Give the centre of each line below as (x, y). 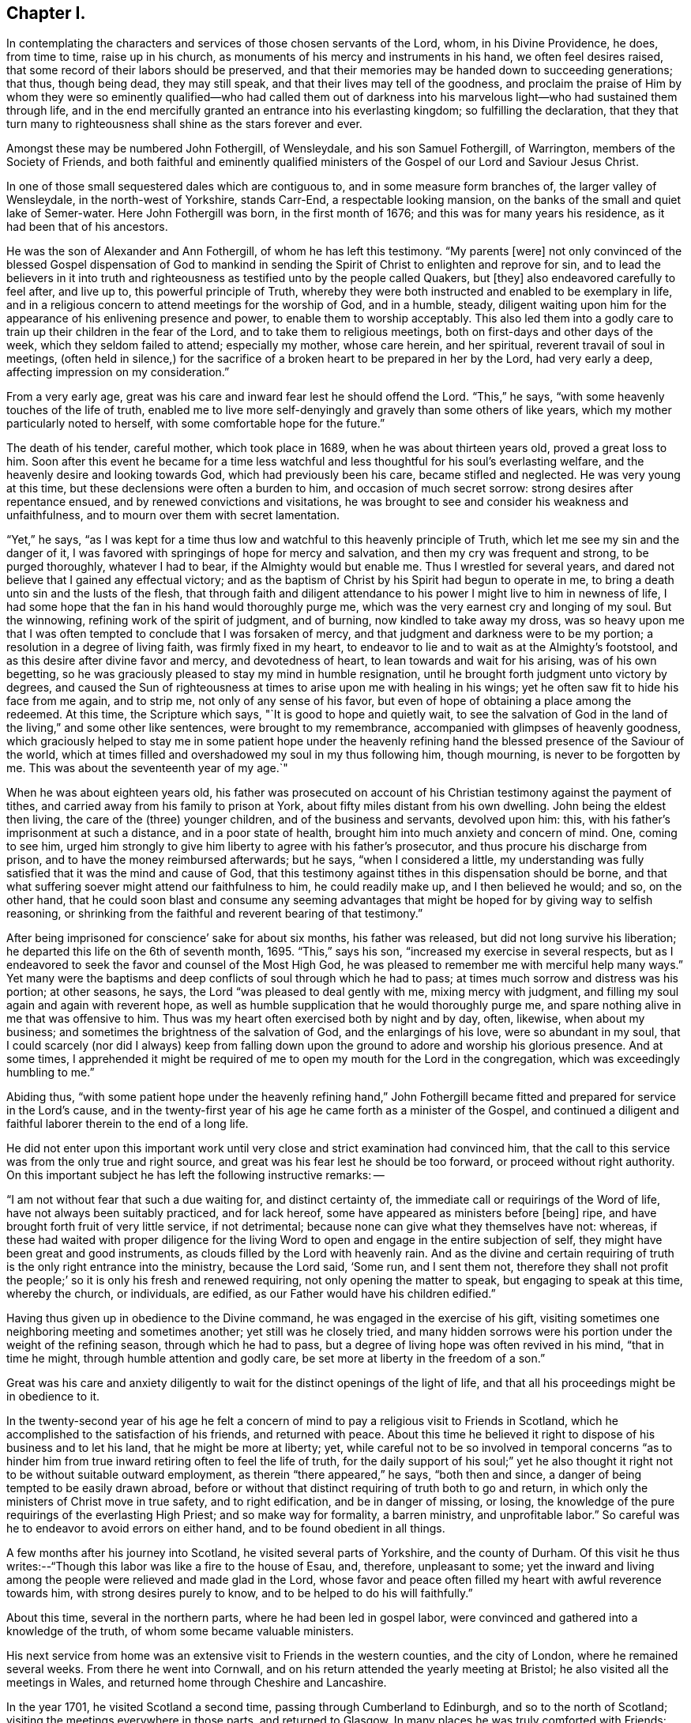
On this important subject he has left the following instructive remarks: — (195, 1175)
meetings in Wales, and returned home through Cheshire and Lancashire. (197, 1683)
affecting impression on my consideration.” (118, 372)
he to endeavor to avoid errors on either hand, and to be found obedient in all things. (226, 1529)
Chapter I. (46, 13)
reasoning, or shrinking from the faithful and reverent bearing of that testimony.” (215, 914)
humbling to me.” (51, 1073)
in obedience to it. (53, 1397)
